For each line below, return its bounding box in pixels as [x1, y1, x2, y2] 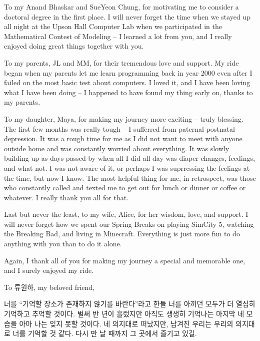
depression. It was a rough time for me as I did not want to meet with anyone [4, 133, 242, 144]
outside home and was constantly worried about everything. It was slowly [4, 143, 229, 153]
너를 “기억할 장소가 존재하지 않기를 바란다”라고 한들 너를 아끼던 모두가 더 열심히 [4, 298, 255, 309]
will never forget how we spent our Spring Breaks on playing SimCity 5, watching [4, 218, 254, 229]
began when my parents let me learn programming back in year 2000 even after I [4, 67, 252, 78]
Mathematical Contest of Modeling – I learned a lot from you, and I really [4, 31, 232, 41]
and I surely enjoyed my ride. [4, 265, 94, 275]
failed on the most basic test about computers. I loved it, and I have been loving [4, 77, 250, 88]
